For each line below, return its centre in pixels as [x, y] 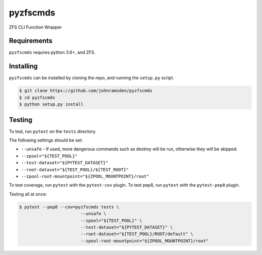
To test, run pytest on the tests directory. [53, 131]
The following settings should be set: [46, 140]
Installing [24, 66]
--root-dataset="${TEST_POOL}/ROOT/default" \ [137, 234]
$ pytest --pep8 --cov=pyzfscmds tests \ [69, 207]
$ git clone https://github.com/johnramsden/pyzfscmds [86, 91]
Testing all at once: [28, 194]
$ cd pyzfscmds [37, 97]
